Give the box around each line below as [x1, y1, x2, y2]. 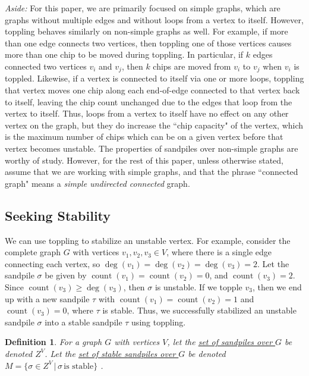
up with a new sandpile [5, 292, 90, 305]
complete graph [5, 246, 61, 258]
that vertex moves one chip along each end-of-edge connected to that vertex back [5, 84, 300, 96]
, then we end [252, 280, 302, 293]
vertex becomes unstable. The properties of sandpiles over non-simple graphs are [5, 142, 298, 154]
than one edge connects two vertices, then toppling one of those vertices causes [5, 36, 292, 49]
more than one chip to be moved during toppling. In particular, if [5, 48, 244, 61]
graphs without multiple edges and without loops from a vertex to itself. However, [5, 13, 304, 26]
